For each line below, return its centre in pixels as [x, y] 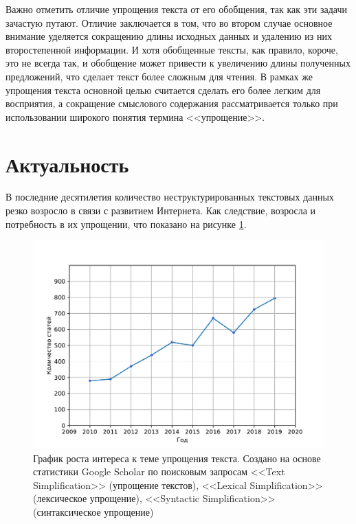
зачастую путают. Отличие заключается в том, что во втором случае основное [169, 22]
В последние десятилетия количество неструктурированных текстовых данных [170, 197]
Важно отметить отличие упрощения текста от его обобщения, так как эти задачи [177, 9]
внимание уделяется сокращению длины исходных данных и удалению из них [169, 36]
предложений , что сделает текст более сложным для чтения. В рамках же [159, 76]
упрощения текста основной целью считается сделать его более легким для [163, 90]
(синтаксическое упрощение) [93, 511]
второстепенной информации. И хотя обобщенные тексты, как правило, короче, [172, 49]
